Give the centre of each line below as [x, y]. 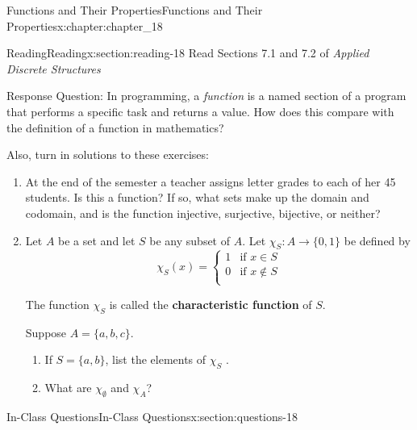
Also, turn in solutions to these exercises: [108, 154]
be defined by [377, 240]
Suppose [46, 332]
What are [68, 388]
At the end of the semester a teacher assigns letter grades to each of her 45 [211, 181]
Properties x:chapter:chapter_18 [85, 25]
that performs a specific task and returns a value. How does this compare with [200, 111]
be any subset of [190, 240]
